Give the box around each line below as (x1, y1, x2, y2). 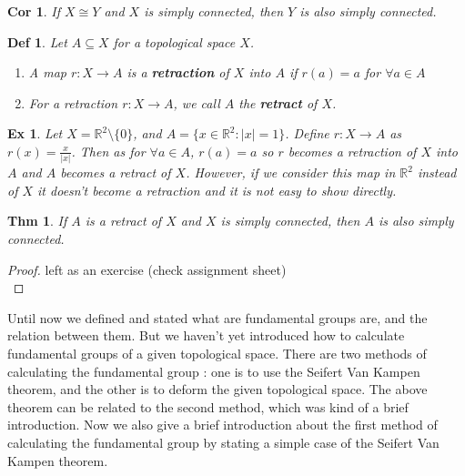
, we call (173, 93, 220, 112)
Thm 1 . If (7, 211, 67, 230)
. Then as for (71, 141, 146, 160)
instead (417, 163, 457, 182)
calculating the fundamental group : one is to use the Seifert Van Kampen (7, 361, 420, 380)
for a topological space (113, 32, 236, 51)
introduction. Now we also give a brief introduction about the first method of (7, 415, 438, 434)
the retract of (238, 93, 318, 112)
